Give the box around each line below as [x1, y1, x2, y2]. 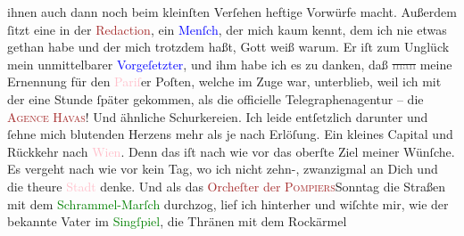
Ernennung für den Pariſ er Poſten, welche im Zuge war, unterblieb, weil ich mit [7, 72, 442, 91]
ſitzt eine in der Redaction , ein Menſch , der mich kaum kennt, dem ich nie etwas [7, 20, 447, 38]
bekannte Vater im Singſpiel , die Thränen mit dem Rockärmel [7, 212, 347, 231]
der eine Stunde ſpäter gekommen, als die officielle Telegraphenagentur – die [7, 89, 424, 108]
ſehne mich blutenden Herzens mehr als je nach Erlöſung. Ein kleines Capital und [7, 125, 453, 143]
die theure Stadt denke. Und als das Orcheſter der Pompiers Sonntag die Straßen [7, 176, 446, 195]
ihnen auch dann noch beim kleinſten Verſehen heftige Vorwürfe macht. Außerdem [7, 3, 457, 20]
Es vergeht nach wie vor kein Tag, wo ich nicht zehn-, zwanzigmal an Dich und [7, 159, 438, 178]
